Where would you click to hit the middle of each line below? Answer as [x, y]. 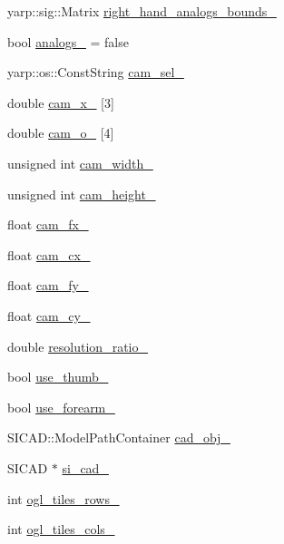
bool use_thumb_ [58, 377]
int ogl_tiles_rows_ [64, 498]
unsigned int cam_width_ [80, 163]
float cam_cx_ [49, 254]
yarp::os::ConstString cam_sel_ [96, 72]
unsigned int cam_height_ [82, 194]
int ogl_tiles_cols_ [61, 529]
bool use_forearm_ [61, 407]
